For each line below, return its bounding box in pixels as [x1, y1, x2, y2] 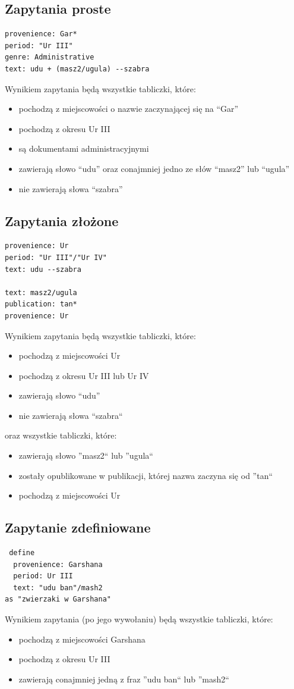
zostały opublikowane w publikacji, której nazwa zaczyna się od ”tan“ [18, 469, 273, 481]
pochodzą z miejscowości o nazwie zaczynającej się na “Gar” [18, 102, 239, 115]
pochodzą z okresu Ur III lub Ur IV [18, 369, 149, 381]
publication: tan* [5, 300, 77, 309]
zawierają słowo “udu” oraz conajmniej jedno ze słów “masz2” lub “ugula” [18, 162, 290, 174]
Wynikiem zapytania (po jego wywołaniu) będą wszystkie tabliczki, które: [5, 613, 273, 625]
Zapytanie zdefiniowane [5, 518, 151, 537]
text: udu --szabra [5, 265, 81, 274]
